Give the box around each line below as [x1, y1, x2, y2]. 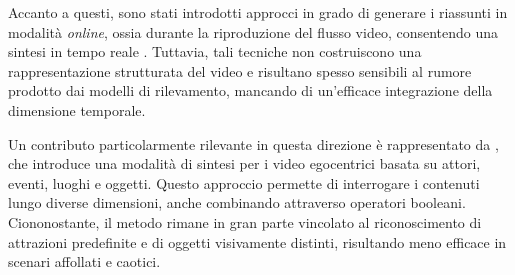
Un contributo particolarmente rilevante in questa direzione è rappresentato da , [8, 133, 499, 154]
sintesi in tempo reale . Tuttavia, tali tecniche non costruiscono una [8, 41, 422, 62]
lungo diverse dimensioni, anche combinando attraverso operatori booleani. [8, 192, 466, 213]
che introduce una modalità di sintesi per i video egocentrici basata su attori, [8, 153, 481, 174]
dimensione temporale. [8, 99, 146, 120]
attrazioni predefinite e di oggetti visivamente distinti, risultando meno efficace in [8, 231, 507, 252]
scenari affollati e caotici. [8, 251, 161, 272]
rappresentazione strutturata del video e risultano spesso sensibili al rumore [8, 60, 472, 81]
